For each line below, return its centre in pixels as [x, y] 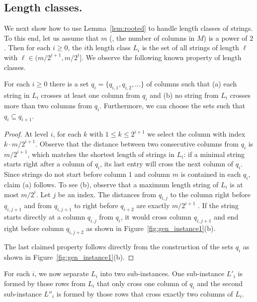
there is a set [69, 84]
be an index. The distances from [107, 194]
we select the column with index [196, 134]
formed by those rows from [45, 283]
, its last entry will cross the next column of [167, 164]
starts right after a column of [48, 164]
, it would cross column [156, 217]
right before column [34, 228]
